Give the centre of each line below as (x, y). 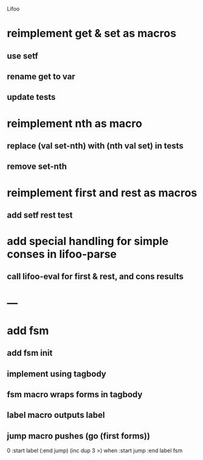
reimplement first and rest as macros (102, 193)
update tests (31, 97)
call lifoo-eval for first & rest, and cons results (95, 277)
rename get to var (41, 76)
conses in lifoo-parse (62, 254)
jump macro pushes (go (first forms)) (79, 436)
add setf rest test (40, 215)
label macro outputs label (56, 415)
